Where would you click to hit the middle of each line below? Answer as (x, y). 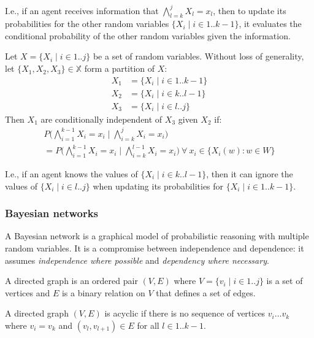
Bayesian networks (52, 213)
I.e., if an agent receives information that (82, 10)
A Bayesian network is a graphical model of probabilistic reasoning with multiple (157, 236)
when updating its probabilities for (158, 186)
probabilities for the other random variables (87, 24)
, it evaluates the (270, 24)
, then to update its (250, 10)
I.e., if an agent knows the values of (71, 174)
